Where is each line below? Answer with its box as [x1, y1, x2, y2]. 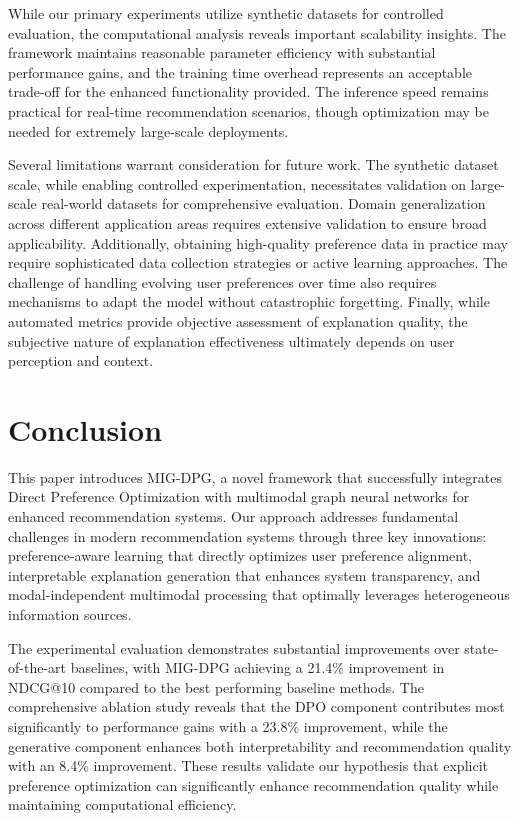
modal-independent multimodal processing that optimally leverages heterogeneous [8, 584, 510, 605]
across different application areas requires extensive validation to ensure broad [8, 212, 487, 233]
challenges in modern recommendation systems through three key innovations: [8, 525, 487, 546]
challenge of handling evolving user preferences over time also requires [8, 271, 437, 292]
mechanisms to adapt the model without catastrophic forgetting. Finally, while [8, 291, 490, 312]
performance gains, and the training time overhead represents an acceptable [8, 61, 473, 82]
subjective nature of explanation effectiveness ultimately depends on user [8, 330, 455, 351]
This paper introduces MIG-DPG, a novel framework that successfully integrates [8, 466, 502, 487]
